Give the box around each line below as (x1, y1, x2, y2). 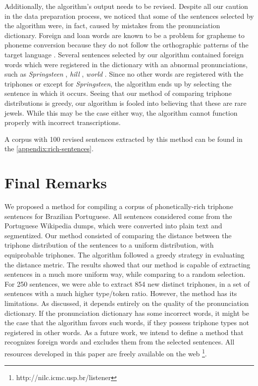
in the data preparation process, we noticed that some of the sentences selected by (4, 10, 254, 21)
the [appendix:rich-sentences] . (4, 143, 94, 154)
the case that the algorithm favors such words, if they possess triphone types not (4, 317, 249, 328)
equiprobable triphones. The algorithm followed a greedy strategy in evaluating (4, 250, 245, 259)
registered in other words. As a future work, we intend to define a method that (4, 327, 244, 337)
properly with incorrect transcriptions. (4, 117, 121, 128)
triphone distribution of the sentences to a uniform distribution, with (4, 240, 214, 250)
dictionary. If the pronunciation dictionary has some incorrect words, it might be (4, 307, 250, 318)
